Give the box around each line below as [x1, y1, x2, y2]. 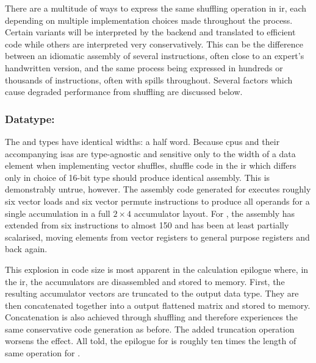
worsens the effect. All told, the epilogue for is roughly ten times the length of [5, 334, 296, 347]
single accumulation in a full [5, 206, 110, 219]
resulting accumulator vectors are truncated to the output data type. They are [5, 287, 299, 300]
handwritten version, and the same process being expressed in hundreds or [5, 61, 283, 74]
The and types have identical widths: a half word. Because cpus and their [5, 135, 280, 147]
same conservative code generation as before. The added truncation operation [5, 322, 295, 335]
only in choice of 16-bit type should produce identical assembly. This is [5, 171, 270, 183]
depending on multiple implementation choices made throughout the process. [5, 13, 293, 26]
